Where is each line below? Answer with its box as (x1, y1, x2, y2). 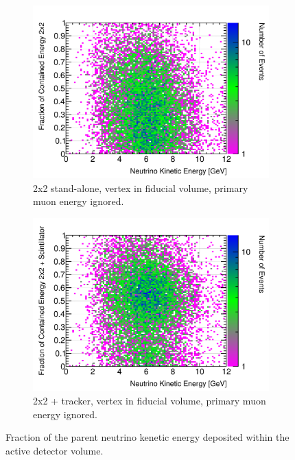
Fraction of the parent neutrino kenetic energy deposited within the (5, 430, 290, 444)
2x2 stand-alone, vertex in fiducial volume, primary (33, 180, 248, 195)
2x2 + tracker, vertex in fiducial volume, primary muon (33, 393, 266, 407)
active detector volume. (5, 443, 104, 457)
